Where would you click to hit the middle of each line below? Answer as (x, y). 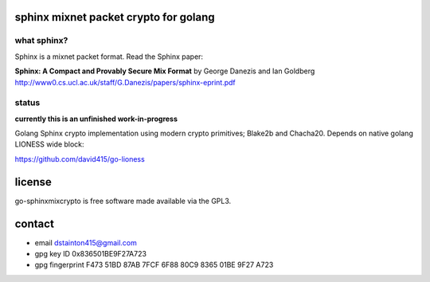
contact (35, 223)
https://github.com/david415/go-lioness (80, 159)
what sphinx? (41, 41)
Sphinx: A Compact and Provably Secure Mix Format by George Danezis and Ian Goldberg (165, 71)
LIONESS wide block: (49, 144)
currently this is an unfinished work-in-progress (96, 119)
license (33, 182)
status (27, 103)
